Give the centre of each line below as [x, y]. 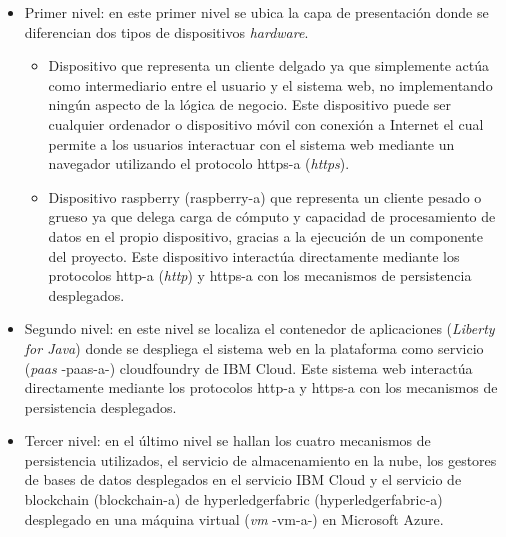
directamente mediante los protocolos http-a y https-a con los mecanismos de [261, 387]
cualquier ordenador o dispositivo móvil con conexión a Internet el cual [266, 123]
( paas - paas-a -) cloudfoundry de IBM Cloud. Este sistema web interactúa [248, 367]
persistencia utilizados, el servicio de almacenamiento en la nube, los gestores [260, 459]
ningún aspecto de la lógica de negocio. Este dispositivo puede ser [249, 104]
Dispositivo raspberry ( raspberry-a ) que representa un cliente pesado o [265, 196]
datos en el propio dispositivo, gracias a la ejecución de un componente [265, 235]
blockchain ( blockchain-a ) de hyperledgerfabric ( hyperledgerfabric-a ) [233, 499]
